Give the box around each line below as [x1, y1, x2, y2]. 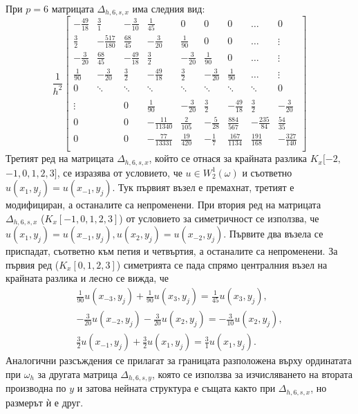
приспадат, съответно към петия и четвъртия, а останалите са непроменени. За [6, 244, 338, 258]
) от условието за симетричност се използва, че [119, 210, 319, 225]
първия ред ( [6, 257, 59, 271]
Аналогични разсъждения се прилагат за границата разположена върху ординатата [6, 353, 352, 368]
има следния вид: [132, 1, 205, 15]
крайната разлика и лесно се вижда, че [6, 271, 169, 285]
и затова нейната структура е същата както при [77, 381, 276, 395]
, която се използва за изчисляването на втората [151, 366, 352, 381]
